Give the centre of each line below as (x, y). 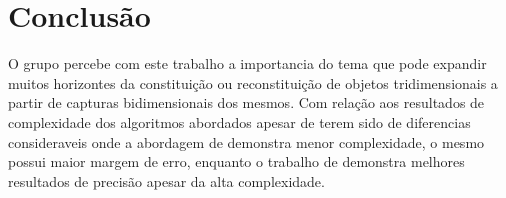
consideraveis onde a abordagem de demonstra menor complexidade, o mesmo (246, 141)
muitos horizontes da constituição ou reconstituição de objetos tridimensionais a (253, 82)
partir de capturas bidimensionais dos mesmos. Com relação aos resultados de (246, 102)
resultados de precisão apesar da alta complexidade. (166, 180)
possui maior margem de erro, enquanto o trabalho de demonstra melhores (236, 161)
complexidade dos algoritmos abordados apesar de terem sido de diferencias (239, 121)
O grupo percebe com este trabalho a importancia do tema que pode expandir (247, 63)
